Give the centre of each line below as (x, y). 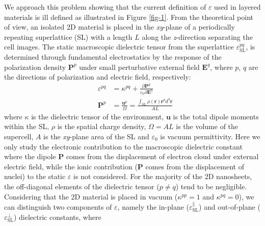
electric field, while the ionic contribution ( (71, 166)
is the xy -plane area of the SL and (96, 136)
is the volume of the (207, 126)
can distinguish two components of (58, 206)
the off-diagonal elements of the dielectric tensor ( (82, 186)
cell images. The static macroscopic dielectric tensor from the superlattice (119, 47)
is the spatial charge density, (102, 126)
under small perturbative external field (139, 67)
